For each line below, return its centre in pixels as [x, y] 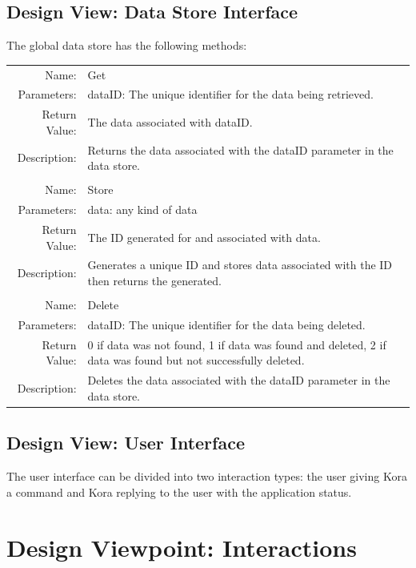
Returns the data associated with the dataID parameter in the [240, 149]
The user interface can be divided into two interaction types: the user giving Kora [207, 476]
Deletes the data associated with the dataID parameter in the [239, 380]
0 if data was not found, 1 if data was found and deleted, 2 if [237, 344]
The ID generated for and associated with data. [204, 237]
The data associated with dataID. [170, 122]
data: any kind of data [142, 209]
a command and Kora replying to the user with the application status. [179, 491]
